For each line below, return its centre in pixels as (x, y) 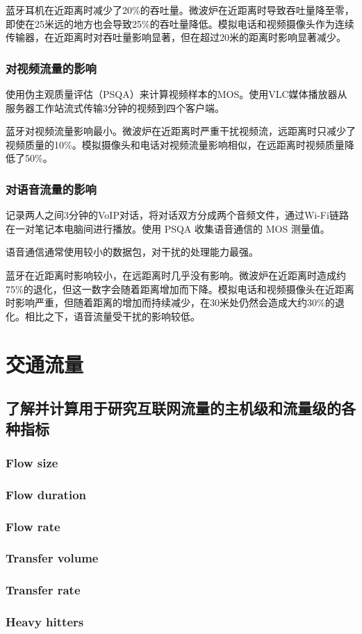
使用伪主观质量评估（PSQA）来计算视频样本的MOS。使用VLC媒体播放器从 (176, 94)
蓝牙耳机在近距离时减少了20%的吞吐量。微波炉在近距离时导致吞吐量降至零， (180, 10)
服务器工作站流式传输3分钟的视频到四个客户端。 (115, 107)
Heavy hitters (45, 622)
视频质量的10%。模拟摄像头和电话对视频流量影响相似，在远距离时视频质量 (175, 144)
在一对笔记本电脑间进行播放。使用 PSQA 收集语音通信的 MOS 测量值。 (168, 228)
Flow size (32, 462)
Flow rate (33, 526)
